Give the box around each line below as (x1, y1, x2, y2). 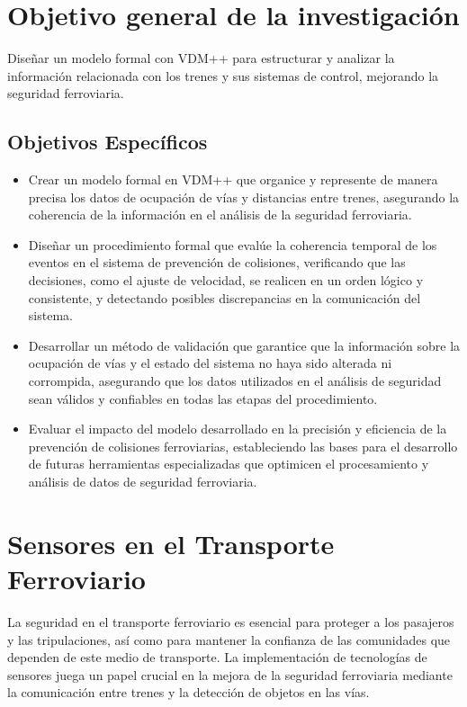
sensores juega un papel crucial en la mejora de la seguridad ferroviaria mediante (7, 665, 453, 684)
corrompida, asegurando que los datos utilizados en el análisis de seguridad (28, 371, 442, 390)
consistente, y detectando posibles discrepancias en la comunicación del (28, 288, 421, 307)
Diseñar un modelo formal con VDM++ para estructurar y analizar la (7, 49, 395, 67)
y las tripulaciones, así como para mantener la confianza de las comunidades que (7, 630, 451, 649)
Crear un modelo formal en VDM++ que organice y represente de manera (28, 170, 438, 189)
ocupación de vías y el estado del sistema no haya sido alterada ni (28, 353, 392, 372)
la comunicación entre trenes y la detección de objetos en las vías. (7, 683, 370, 702)
